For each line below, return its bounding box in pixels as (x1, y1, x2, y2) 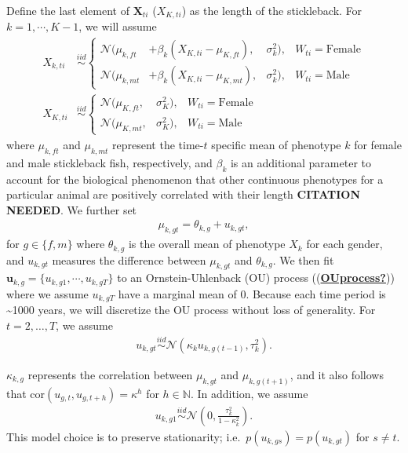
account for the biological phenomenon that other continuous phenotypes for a (6, 170, 384, 187)
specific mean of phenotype (211, 136, 341, 152)
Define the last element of (6, 2, 129, 18)
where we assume (6, 285, 89, 301)
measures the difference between (52, 251, 206, 268)
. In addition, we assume (190, 385, 308, 401)
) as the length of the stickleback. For (181, 2, 362, 18)
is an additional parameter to (230, 154, 371, 170)
